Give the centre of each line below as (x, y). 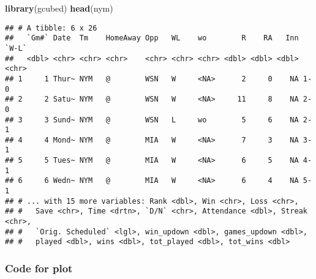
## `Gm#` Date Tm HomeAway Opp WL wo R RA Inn (152, 38)
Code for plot (39, 268)
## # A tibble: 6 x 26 (51, 28)
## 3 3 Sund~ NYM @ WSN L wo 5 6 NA (152, 120)
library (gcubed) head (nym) (59, 8)
